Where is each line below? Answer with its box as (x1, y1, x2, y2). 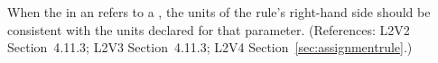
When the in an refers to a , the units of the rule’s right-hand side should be (7, 3, 431, 21)
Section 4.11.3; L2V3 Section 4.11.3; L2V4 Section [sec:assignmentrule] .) (7, 38, 413, 57)
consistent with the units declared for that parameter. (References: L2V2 (7, 20, 410, 39)
